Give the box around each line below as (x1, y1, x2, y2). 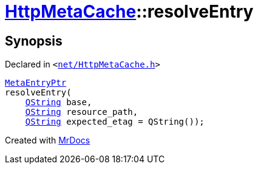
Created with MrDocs (5, 135, 90, 146)
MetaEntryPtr (5, 78, 67, 88)
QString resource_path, (25, 107, 138, 117)
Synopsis (5, 33, 63, 49)
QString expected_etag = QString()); (25, 117, 205, 127)
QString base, (25, 97, 92, 108)
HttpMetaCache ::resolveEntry (5, 1, 254, 22)
